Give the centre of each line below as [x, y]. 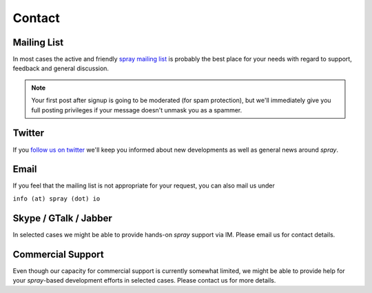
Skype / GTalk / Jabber [63, 218]
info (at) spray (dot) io [56, 199]
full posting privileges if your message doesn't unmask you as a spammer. [137, 110]
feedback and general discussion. [61, 68]
